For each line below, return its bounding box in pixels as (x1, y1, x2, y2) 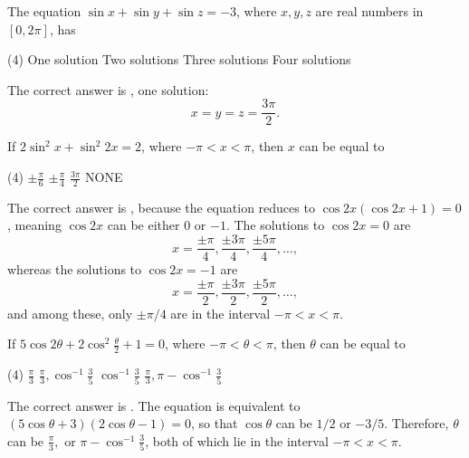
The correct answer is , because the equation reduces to (7, 197, 315, 216)
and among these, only (7, 303, 133, 322)
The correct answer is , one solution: (7, 80, 209, 99)
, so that (190, 414, 238, 433)
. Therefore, (384, 414, 449, 433)
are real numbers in (315, 2, 424, 20)
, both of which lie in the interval (145, 431, 329, 450)
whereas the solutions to (7, 260, 142, 279)
